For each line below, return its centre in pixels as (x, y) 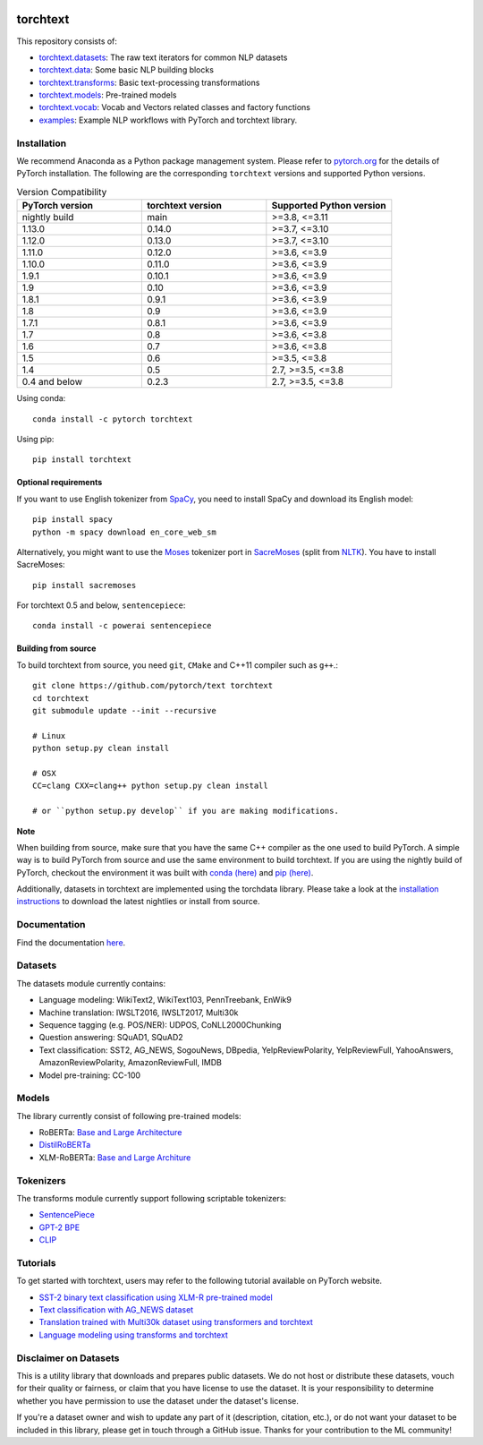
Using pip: (35, 439)
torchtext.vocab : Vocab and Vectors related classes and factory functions (174, 107)
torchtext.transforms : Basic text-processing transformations (149, 82)
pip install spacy (73, 520)
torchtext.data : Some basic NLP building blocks (127, 70)
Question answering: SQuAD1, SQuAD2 (111, 1038)
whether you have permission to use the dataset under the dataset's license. (157, 1400)
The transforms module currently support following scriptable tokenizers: (151, 1198)
